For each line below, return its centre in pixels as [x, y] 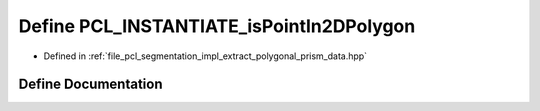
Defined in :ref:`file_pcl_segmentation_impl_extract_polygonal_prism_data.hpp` [205, 56]
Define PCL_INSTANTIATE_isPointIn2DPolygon [217, 26]
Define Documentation [90, 84]
